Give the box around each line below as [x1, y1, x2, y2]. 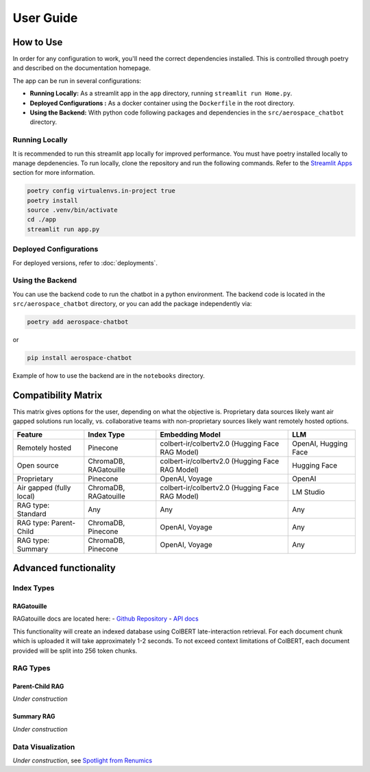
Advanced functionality [12, 562, 116, 574]
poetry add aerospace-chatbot [27, 318, 129, 326]
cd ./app [27, 216, 57, 224]
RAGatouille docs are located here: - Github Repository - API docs [12, 614, 199, 623]
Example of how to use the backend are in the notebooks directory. [12, 372, 206, 380]
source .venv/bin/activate [27, 206, 118, 214]
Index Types [12, 583, 55, 593]
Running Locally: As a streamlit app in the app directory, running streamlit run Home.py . [29, 89, 293, 97]
